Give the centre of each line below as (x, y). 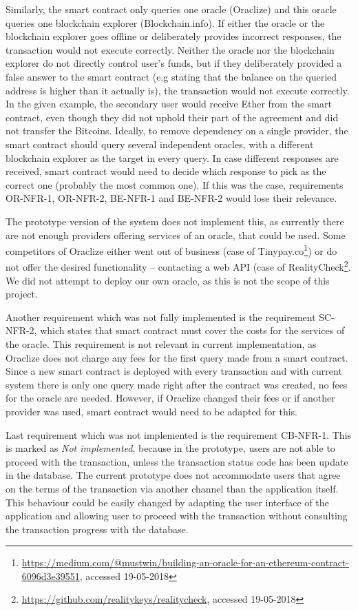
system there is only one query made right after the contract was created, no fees (177, 384)
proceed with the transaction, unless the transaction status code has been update (177, 461)
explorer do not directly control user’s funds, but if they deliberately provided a (174, 63)
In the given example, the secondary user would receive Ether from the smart (169, 104)
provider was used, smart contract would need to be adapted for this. (152, 411)
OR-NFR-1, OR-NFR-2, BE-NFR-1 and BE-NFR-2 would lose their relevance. (171, 198)
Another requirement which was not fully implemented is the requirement (161, 317)
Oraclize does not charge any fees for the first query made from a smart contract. (177, 357)
